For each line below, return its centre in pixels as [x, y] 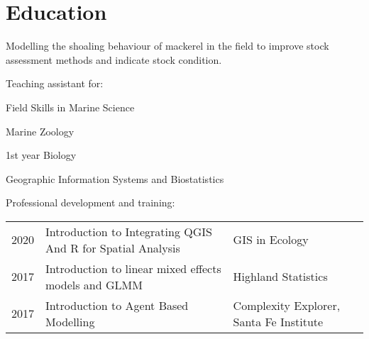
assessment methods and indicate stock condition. [114, 59]
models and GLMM [94, 284]
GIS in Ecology [271, 240]
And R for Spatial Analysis [113, 248]
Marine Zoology [40, 131]
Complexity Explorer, [287, 305]
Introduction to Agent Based [117, 305]
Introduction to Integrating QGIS [129, 231]
